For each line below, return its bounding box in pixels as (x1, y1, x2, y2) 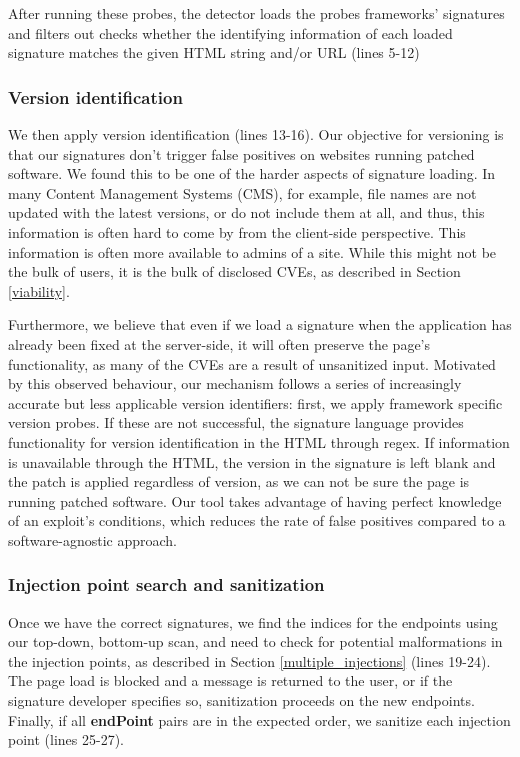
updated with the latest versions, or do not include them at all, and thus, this (8, 202, 485, 223)
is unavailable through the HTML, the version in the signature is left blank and (8, 451, 496, 472)
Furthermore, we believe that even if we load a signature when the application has (8, 314, 512, 335)
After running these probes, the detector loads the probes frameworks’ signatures (8, 3, 505, 23)
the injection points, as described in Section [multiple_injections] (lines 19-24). (8, 650, 491, 671)
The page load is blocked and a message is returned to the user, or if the (8, 670, 453, 691)
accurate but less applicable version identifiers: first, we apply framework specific (8, 392, 503, 413)
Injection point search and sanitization (8, 572, 325, 597)
